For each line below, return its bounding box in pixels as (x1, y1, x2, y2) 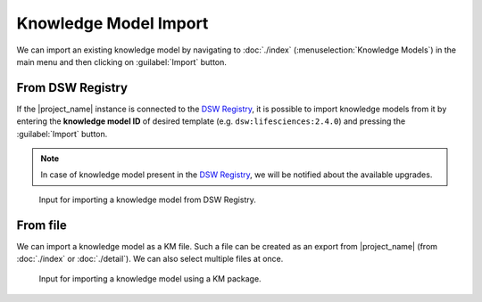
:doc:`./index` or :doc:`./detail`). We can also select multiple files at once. (16, 254, 284, 265)
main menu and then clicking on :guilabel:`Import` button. (16, 56, 228, 67)
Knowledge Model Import (16, 13, 209, 33)
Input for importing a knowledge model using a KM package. (38, 273, 262, 284)
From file (16, 217, 67, 233)
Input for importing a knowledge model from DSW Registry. (38, 194, 256, 205)
